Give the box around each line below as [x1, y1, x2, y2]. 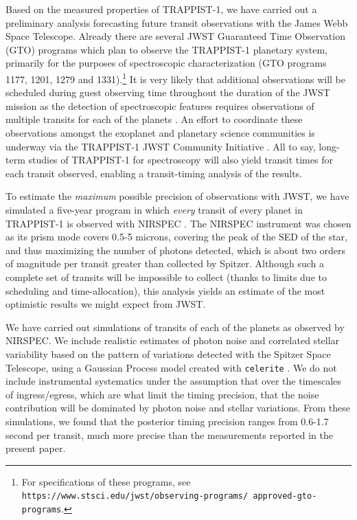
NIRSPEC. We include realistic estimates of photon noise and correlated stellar [5, 333, 340, 348]
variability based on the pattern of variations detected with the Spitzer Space [5, 346, 331, 361]
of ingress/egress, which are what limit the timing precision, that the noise [5, 387, 319, 401]
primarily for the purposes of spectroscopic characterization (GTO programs [5, 56, 327, 70]
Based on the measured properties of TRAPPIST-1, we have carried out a [5, 2, 317, 16]
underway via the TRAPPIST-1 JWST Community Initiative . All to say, [5, 139, 316, 153]
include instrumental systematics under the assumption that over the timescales [5, 374, 341, 388]
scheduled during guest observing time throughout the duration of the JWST [5, 85, 330, 100]
